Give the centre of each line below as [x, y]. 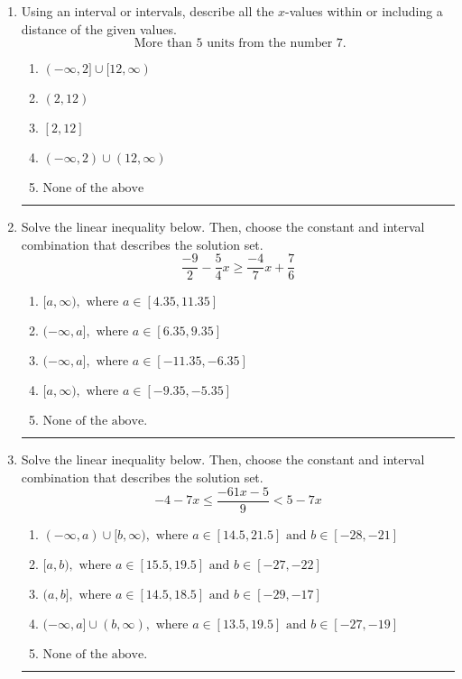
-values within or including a [364, 11]
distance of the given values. [99, 28]
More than [163, 44]
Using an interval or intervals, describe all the [148, 11]
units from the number [270, 44]
